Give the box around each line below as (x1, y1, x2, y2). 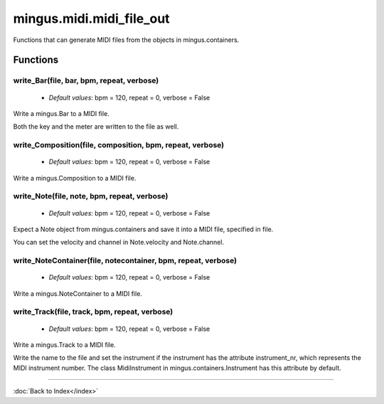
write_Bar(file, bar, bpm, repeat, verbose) (13, 75, 159, 85)
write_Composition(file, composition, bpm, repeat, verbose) (13, 140, 225, 150)
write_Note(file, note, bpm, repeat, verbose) (13, 191, 169, 201)
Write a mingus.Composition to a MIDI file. (13, 174, 137, 182)
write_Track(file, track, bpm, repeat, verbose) (13, 307, 174, 317)
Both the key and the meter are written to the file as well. (13, 122, 179, 131)
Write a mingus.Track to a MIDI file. (13, 341, 117, 349)
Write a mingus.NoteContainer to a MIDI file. (13, 289, 142, 298)
